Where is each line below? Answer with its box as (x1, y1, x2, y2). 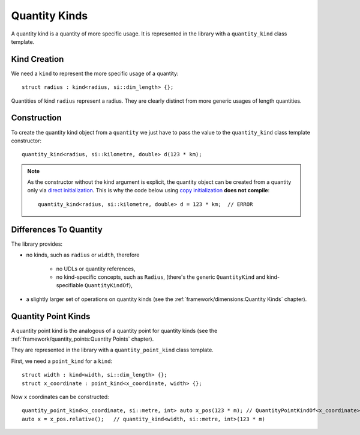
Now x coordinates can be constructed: (11, 393, 109, 400)
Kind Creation (11, 54, 64, 64)
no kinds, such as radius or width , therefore (26, 251, 140, 258)
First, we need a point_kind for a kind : (11, 357, 113, 365)
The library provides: (11, 240, 63, 248)
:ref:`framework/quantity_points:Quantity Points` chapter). (11, 335, 154, 342)
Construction (11, 113, 62, 123)
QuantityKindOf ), (85, 282, 133, 289)
